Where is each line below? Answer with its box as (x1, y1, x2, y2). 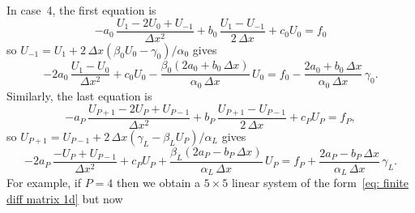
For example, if (6, 174, 82, 191)
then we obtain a (117, 174, 201, 191)
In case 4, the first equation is (6, 2, 156, 18)
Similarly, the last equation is (6, 87, 152, 104)
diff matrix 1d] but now (6, 190, 123, 207)
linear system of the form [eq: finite (231, 174, 409, 191)
